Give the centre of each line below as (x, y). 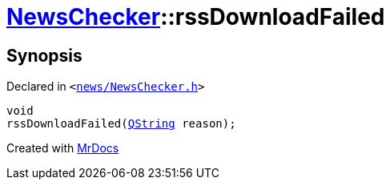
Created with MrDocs (63, 148)
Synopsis (44, 55)
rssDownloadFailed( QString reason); (121, 124)
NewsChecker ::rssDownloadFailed (196, 17)
